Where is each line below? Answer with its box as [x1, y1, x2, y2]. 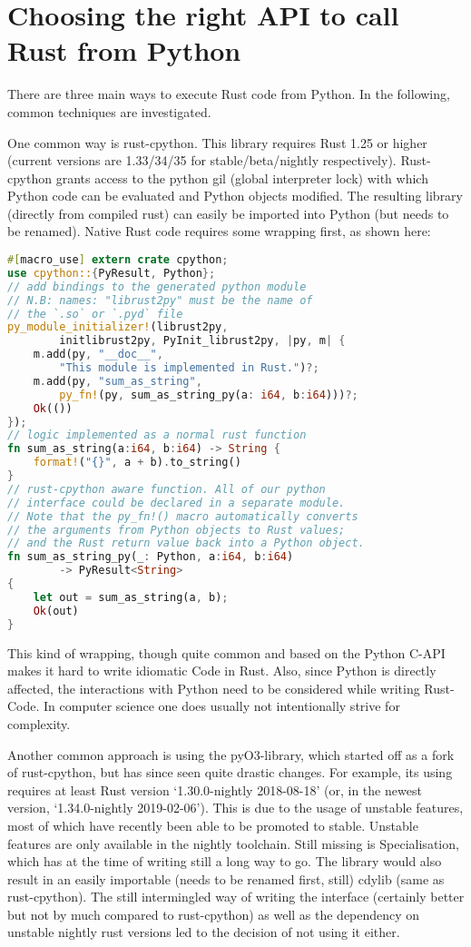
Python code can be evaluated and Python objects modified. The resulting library [7, 186, 463, 205]
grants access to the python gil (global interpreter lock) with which [55, 168, 428, 187]
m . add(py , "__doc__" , [33, 348, 163, 361]
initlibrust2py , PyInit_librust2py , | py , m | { [59, 334, 346, 348]
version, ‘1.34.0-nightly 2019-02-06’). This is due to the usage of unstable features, [7, 798, 464, 817]
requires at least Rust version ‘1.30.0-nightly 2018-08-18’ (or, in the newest [7, 780, 422, 799]
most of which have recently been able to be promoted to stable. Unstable [7, 815, 418, 834]
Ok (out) [33, 604, 79, 617]
